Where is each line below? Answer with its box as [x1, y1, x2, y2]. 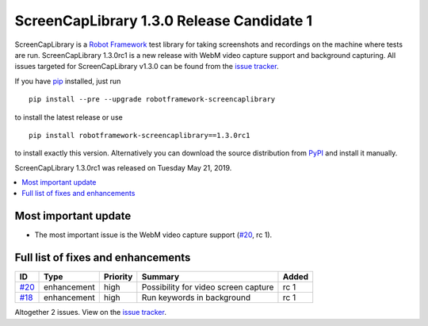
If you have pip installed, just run [14, 76, 121, 86]
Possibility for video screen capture [141, 282, 274, 293]
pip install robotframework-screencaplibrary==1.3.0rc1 [29, 131, 250, 140]
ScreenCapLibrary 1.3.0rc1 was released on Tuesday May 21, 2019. [14, 163, 232, 172]
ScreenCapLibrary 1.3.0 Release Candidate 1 [14, 12, 313, 29]
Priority [103, 271, 133, 282]
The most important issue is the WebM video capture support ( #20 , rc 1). [34, 230, 273, 240]
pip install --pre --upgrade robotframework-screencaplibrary [29, 95, 276, 104]
